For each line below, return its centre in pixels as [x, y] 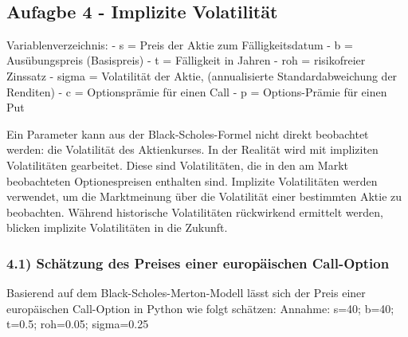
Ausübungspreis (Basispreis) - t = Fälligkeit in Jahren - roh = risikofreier [186, 60]
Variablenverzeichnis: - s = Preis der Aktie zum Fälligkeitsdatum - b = [180, 44]
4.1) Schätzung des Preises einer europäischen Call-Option [198, 263]
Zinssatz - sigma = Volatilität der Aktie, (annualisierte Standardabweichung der [202, 75]
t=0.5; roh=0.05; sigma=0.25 [78, 324]
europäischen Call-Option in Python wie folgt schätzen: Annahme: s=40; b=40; [200, 308]
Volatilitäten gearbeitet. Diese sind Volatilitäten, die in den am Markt [178, 165]
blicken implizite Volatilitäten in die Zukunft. [117, 227]
